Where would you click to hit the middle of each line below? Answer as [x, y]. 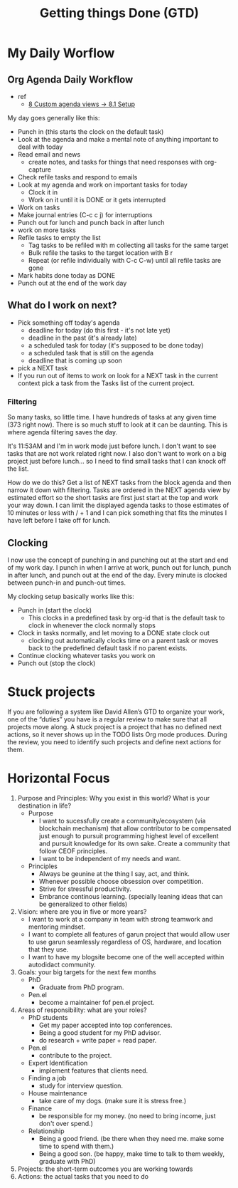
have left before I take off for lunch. [59, 521]
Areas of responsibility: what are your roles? [82, 1010]
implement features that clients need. [93, 1070]
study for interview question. [81, 1085]
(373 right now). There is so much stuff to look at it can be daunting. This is [118, 424]
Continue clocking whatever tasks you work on [86, 655]
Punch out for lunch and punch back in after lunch [91, 223]
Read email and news [49, 154]
